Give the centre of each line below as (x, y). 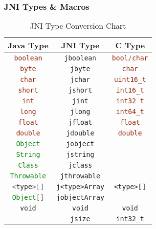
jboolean (80, 58)
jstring (80, 155)
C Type (130, 45)
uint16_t (130, 80)
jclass (80, 165)
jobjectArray (80, 198)
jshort (80, 90)
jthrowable (80, 176)
